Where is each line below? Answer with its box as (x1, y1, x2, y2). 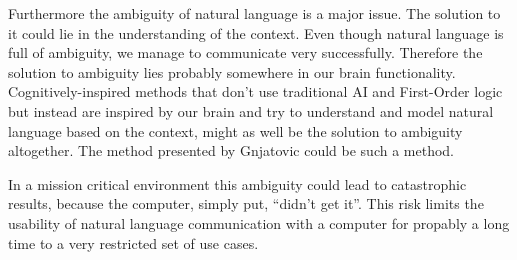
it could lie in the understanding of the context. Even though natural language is (8, 22, 504, 43)
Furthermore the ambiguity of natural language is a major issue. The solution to (8, 3, 501, 23)
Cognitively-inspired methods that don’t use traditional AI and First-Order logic (8, 81, 503, 102)
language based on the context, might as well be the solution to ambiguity (8, 120, 463, 141)
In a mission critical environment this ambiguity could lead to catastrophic (8, 173, 467, 194)
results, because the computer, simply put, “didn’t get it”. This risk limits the (8, 193, 484, 214)
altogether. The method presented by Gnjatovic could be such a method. (8, 140, 455, 161)
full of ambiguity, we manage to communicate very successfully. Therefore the (8, 42, 483, 63)
